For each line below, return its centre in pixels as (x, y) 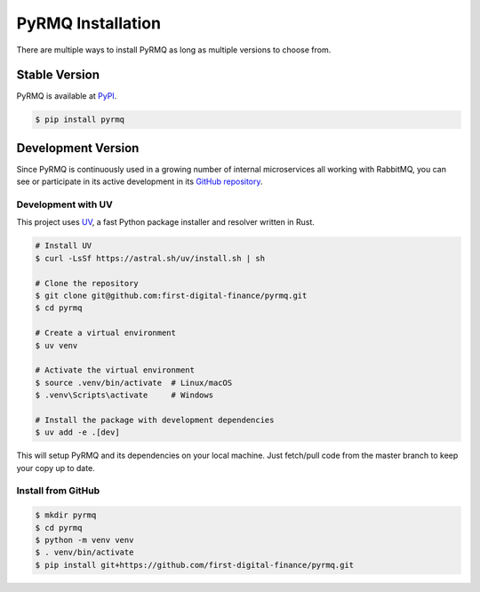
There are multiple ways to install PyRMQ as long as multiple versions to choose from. (174, 50)
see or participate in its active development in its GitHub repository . (140, 181)
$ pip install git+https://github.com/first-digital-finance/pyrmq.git (195, 565)
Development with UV (64, 204)
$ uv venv (56, 345)
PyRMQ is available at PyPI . (67, 96)
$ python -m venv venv (84, 540)
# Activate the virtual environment (115, 370)
